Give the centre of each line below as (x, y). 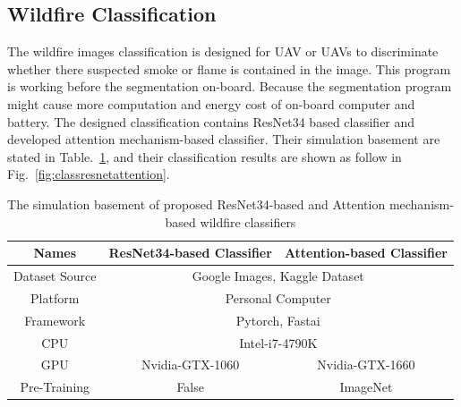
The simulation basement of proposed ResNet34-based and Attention (196, 203)
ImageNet (366, 387)
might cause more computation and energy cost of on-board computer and (211, 103)
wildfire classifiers (248, 221)
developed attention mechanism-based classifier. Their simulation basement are (224, 139)
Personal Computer (278, 297)
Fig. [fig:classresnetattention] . (89, 174)
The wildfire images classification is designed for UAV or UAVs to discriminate (223, 51)
